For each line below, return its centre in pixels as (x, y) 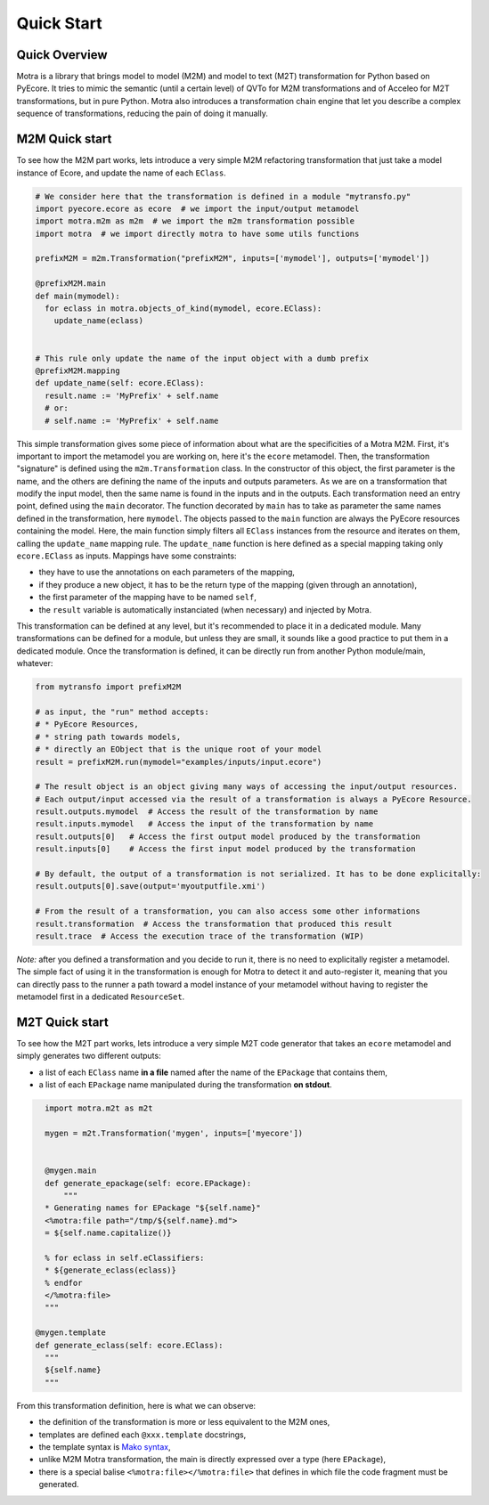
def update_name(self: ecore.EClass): (120, 383)
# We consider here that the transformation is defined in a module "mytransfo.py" (223, 196)
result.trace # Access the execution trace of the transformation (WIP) (200, 936)
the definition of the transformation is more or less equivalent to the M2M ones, (184, 1422)
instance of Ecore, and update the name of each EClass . (121, 173)
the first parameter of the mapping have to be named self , (148, 598)
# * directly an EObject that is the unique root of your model (179, 749)
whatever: (35, 663)
